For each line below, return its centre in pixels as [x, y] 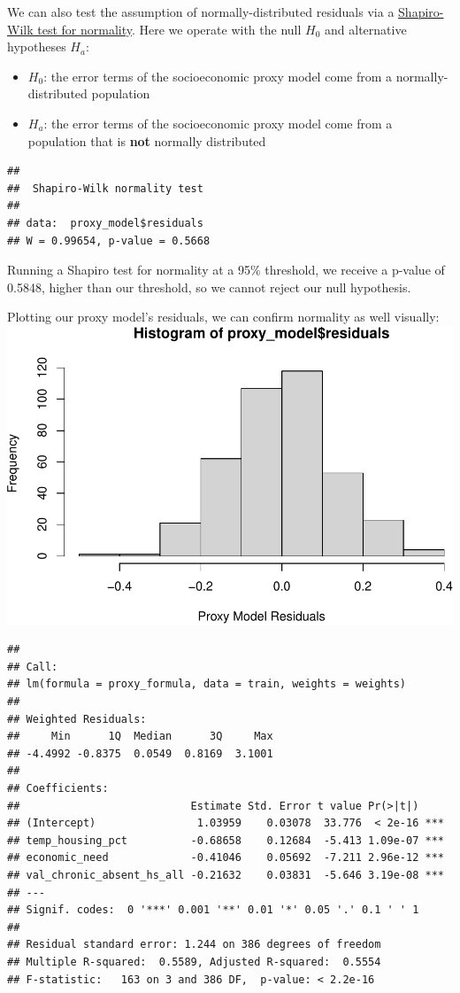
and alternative [366, 29]
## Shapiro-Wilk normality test [105, 188]
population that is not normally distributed [147, 140]
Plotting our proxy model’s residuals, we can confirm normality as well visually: [223, 317]
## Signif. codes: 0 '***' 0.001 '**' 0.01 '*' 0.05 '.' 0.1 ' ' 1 [213, 910]
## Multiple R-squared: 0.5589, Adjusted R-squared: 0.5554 [194, 962]
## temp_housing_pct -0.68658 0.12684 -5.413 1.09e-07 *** [226, 840]
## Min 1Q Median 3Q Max [140, 737]
